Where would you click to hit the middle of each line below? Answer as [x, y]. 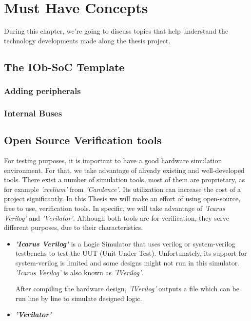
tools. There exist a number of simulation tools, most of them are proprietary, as [125, 179]
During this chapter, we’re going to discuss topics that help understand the [116, 31]
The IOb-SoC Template [64, 66]
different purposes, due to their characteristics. [74, 227]
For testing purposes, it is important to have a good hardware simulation [113, 160]
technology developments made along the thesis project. [87, 40]
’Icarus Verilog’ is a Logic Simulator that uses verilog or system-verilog [125, 243]
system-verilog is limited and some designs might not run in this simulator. [127, 262]
